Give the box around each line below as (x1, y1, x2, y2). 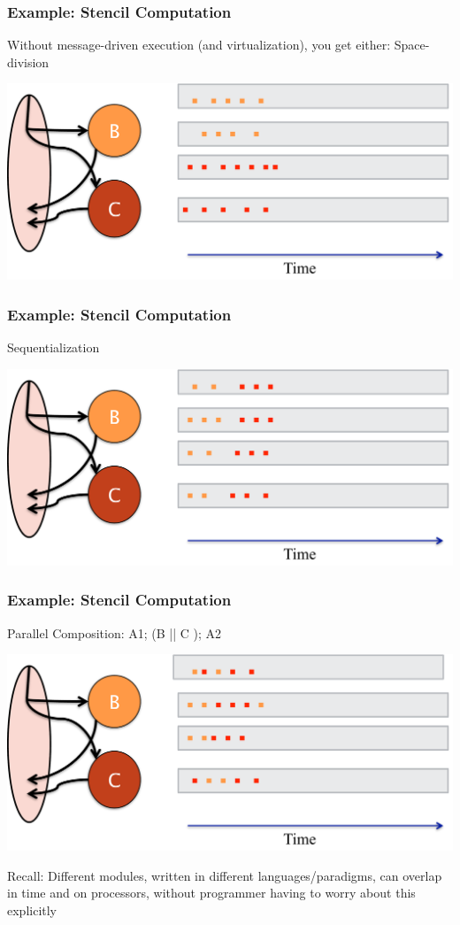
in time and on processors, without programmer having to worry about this (7, 883, 416, 902)
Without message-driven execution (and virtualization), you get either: (7, 35, 391, 54)
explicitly (7, 900, 57, 919)
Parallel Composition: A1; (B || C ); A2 (7, 623, 222, 642)
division (7, 52, 50, 71)
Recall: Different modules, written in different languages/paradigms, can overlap (7, 866, 442, 884)
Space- (394, 35, 430, 54)
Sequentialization (7, 338, 100, 357)
